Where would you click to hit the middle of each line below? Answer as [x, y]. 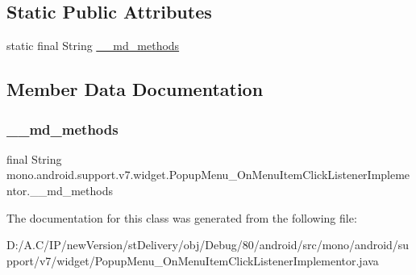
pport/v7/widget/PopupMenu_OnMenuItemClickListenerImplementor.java [193, 260]
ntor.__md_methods [60, 190]
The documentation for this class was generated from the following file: [182, 217]
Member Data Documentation [135, 89]
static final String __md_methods [93, 46]
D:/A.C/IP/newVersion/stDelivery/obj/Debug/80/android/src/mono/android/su [208, 245]
